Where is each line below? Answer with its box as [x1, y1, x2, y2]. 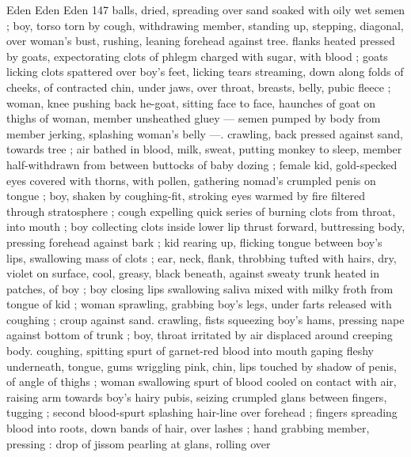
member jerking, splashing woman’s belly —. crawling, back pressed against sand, [6, 125, 403, 142]
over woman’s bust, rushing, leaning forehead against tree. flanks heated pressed [6, 32, 395, 49]
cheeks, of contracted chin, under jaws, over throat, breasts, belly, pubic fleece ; [6, 78, 391, 95]
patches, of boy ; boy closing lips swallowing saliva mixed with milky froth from [6, 280, 394, 296]
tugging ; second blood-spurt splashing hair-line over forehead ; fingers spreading [6, 404, 398, 421]
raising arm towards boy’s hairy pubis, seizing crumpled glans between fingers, [6, 388, 387, 405]
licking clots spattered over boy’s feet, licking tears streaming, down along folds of [6, 63, 404, 80]
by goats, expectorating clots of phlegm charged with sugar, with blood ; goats [6, 47, 388, 64]
